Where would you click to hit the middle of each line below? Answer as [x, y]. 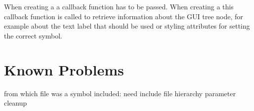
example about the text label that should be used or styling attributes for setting [127, 26]
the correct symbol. [33, 35]
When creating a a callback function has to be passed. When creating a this [119, 6]
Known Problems [64, 69]
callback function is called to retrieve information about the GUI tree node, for [124, 16]
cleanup [16, 103]
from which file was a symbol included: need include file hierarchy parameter [120, 93]
